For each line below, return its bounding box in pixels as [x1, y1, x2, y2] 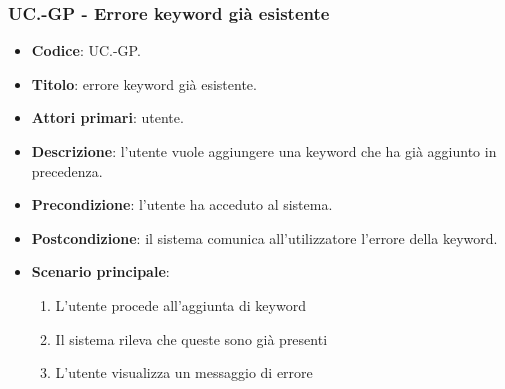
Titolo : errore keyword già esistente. [31, 73, 257, 94]
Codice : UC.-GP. [31, 40, 141, 61]
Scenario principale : [31, 261, 170, 282]
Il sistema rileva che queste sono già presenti [55, 328, 328, 349]
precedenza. [31, 160, 103, 181]
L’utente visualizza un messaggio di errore [55, 362, 313, 383]
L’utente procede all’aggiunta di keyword [55, 294, 306, 315]
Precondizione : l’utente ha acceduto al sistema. [31, 194, 333, 215]
